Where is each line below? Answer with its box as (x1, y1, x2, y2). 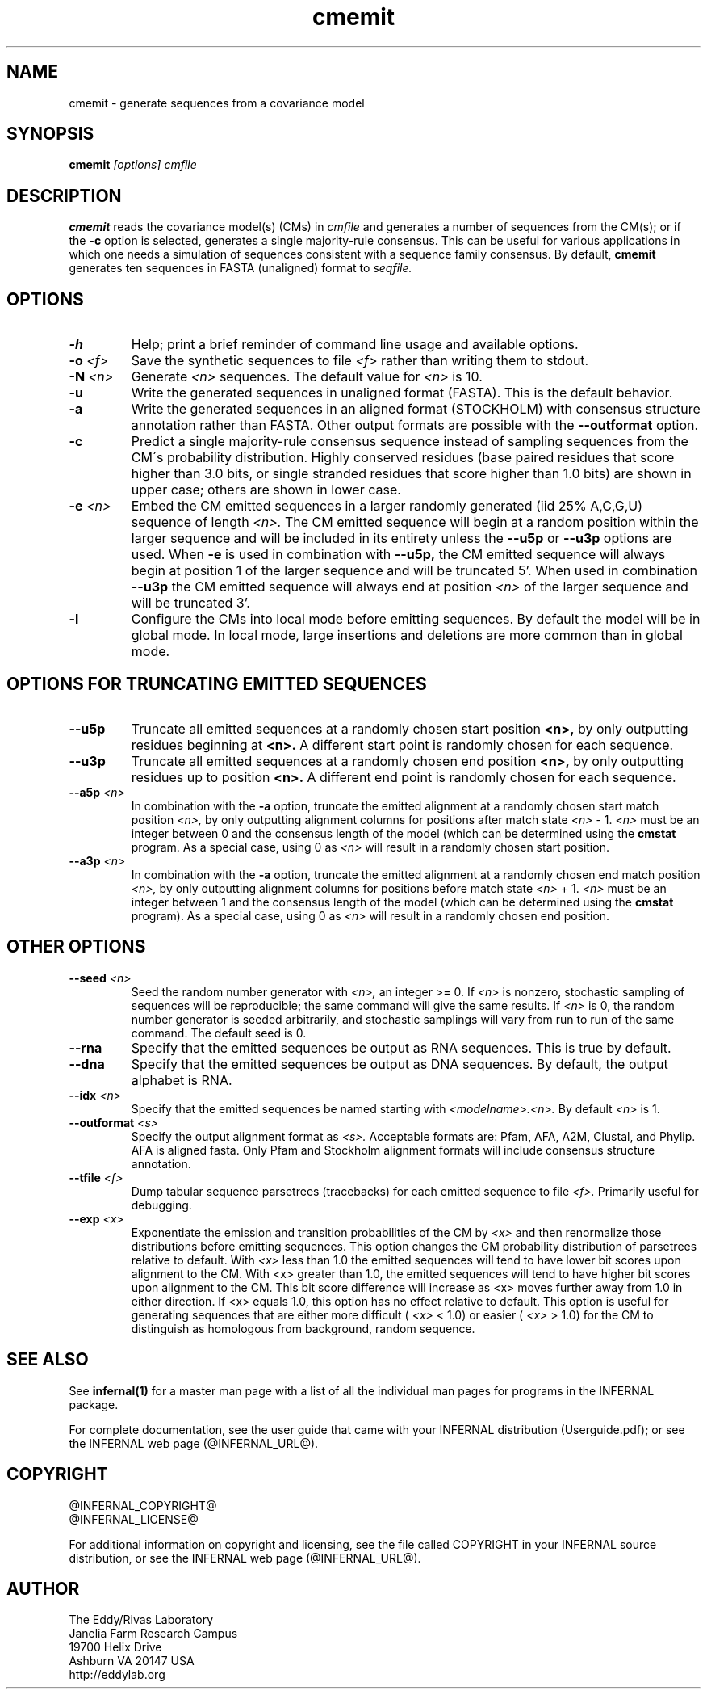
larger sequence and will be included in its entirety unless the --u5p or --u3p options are (131, 530, 672, 547)
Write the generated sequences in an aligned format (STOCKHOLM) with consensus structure (131, 401, 701, 418)
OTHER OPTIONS (6, 936, 146, 957)
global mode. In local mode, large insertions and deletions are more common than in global (131, 627, 683, 644)
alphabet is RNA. (131, 1071, 232, 1088)
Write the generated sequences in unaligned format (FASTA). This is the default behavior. (131, 385, 673, 402)
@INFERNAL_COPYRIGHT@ (69, 1498, 217, 1512)
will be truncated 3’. (131, 595, 250, 612)
